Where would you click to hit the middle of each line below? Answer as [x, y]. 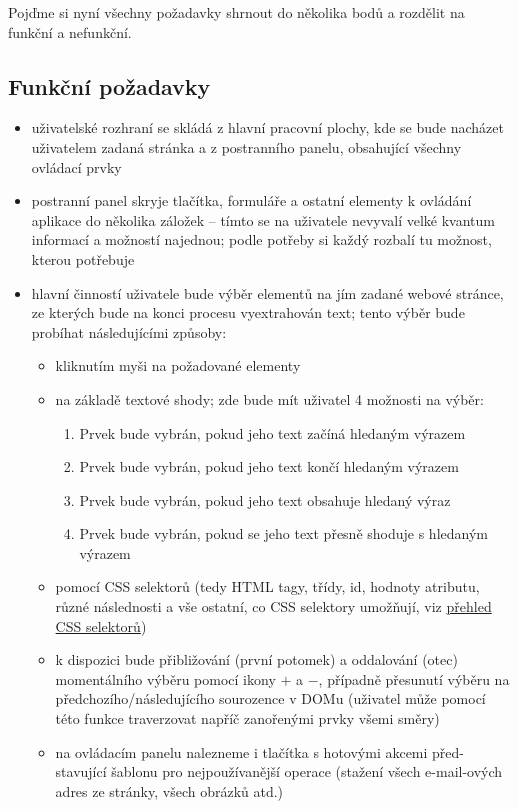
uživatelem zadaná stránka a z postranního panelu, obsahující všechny [246, 146]
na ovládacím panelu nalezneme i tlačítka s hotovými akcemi [241, 751]
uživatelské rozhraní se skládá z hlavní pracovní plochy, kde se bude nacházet [267, 127]
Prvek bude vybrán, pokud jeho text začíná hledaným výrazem [272, 432]
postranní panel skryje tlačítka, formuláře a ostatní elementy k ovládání [251, 200]
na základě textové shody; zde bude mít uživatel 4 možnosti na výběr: [269, 398]
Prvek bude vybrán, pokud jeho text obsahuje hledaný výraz [265, 499]
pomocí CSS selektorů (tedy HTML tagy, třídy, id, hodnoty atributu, [267, 586]
